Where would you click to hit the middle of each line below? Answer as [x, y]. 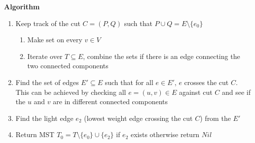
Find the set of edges [47, 82]
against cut [196, 92]
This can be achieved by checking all [71, 92]
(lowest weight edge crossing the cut [138, 118]
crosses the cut [206, 82]
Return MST [35, 134]
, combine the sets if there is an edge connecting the [162, 56]
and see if [237, 92]
